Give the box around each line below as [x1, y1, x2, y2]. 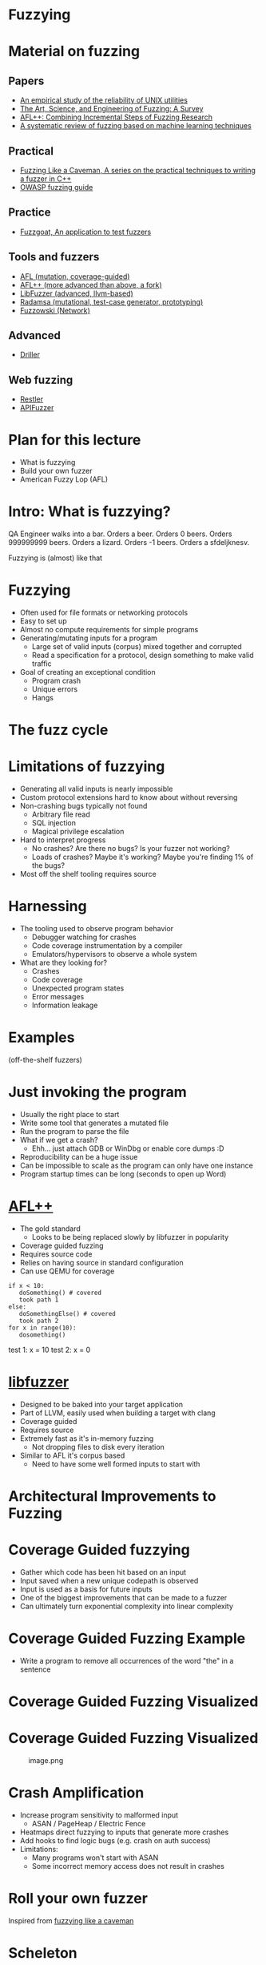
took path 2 [18, 1317, 59, 1325]
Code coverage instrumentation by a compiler [31, 941, 183, 950]
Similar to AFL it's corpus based [19, 1451, 125, 1460]
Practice [8, 206, 51, 220]
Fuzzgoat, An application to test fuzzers [19, 227, 152, 236]
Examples [8, 1028, 75, 1047]
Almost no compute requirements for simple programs [19, 625, 199, 635]
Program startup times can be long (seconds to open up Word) [19, 1169, 227, 1179]
